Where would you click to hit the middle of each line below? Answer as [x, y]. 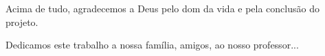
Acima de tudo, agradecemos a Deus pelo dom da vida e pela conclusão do [162, 8]
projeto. [22, 22]
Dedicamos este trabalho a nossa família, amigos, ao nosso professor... [152, 45]
